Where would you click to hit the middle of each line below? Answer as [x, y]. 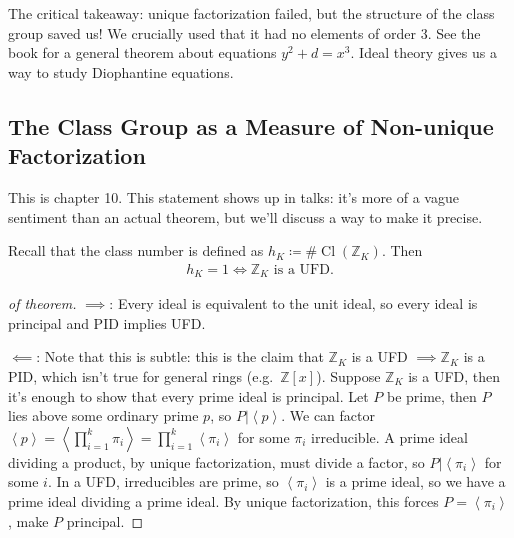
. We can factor [328, 415]
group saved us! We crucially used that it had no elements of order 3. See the [244, 32]
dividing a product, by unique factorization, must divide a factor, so [216, 461]
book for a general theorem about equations [142, 52]
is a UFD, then [454, 376]
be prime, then [431, 395]
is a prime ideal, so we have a [415, 481]
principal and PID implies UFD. [107, 322]
